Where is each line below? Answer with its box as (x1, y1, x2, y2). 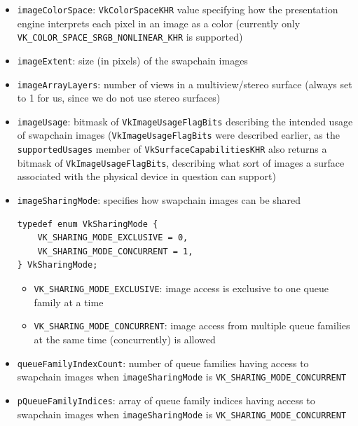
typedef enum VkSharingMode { (17, 219, 158, 229)
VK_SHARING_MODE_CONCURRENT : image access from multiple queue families (34, 318, 350, 333)
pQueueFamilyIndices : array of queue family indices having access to (17, 392, 315, 407)
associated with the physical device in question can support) (17, 169, 276, 184)
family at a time (34, 294, 104, 309)
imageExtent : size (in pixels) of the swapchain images (17, 53, 248, 67)
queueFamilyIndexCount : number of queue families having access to (17, 355, 309, 370)
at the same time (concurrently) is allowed (34, 331, 216, 346)
